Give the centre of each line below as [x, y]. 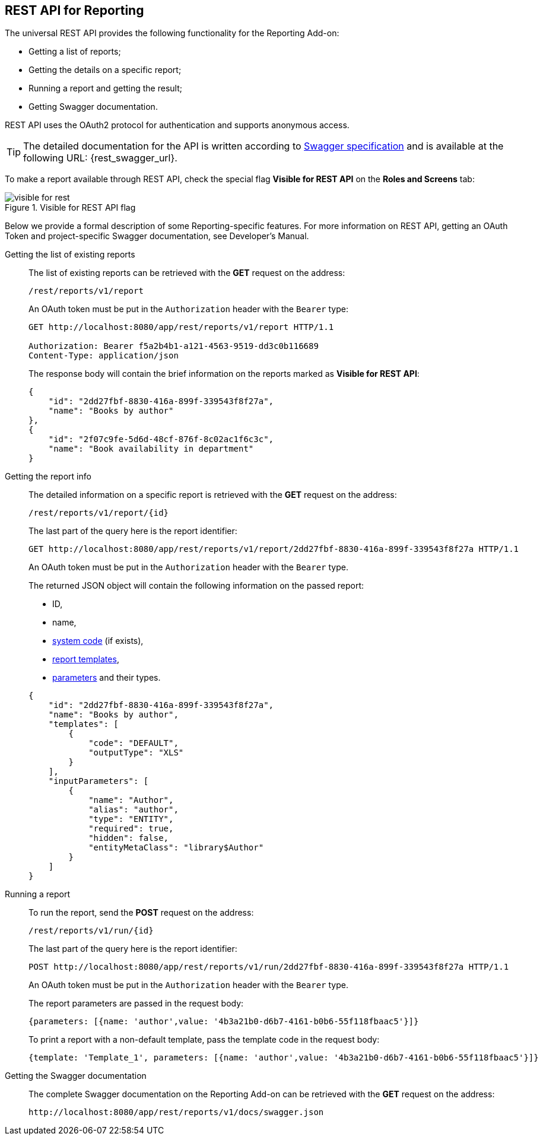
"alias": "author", [134, 810]
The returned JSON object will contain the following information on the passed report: [196, 586]
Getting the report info [48, 477]
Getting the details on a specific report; [105, 70]
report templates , [86, 659]
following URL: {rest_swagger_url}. [100, 158]
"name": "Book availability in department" [151, 449]
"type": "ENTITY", [131, 819]
